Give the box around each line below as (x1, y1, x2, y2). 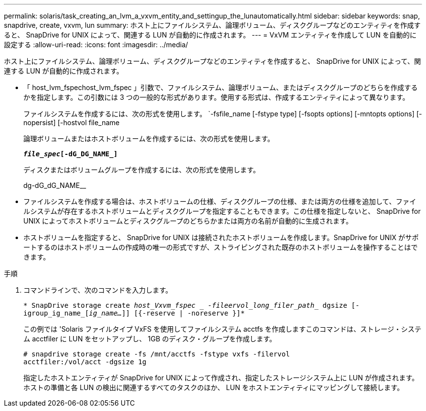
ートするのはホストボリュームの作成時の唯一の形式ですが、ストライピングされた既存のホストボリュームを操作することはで (23, 243, 418, 251)
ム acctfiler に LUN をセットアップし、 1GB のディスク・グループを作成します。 (23, 335, 276, 343)
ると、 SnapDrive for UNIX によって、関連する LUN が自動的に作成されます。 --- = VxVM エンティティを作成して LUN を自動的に (4, 31, 417, 39)
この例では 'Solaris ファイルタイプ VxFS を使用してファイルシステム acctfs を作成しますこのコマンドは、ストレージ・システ (23, 325, 422, 333)
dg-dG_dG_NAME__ (23, 181, 86, 189)
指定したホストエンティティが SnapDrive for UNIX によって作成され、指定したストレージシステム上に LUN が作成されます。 (23, 374, 419, 382)
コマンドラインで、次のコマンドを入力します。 (23, 286, 173, 294)
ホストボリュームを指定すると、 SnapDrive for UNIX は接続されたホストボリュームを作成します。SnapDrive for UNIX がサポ (23, 233, 419, 242)
